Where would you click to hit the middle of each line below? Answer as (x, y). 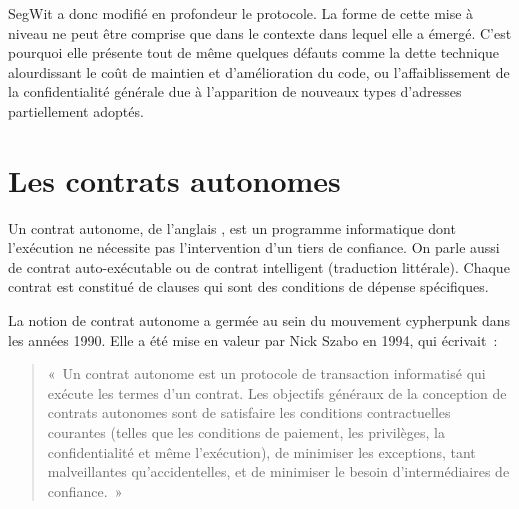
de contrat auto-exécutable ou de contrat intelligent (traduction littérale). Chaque (259, 266)
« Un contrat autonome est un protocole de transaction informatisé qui (266, 373)
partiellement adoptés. (76, 110)
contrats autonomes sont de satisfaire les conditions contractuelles (249, 412)
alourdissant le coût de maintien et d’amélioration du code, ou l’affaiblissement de (259, 71)
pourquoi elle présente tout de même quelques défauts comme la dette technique (254, 52)
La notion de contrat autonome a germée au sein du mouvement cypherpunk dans (259, 320)
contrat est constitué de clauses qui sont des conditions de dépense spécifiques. (248, 286)
